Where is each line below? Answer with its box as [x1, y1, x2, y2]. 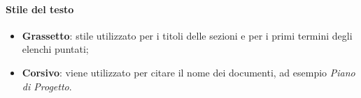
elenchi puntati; [22, 42, 89, 56]
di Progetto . [22, 79, 72, 93]
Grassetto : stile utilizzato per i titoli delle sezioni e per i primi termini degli [22, 28, 353, 42]
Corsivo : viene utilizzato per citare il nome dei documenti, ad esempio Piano [22, 65, 355, 79]
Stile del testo [6, 1, 74, 16]
